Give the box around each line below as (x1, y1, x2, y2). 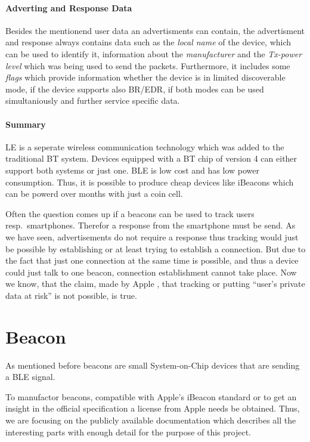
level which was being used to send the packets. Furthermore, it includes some (5, 59, 290, 72)
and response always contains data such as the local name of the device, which (5, 36, 292, 48)
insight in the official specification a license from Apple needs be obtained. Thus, (5, 402, 300, 415)
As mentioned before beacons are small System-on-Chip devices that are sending (5, 358, 300, 371)
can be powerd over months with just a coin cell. (5, 187, 183, 200)
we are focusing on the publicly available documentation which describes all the (5, 413, 296, 426)
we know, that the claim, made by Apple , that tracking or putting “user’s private (5, 277, 305, 290)
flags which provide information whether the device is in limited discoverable (5, 71, 286, 84)
